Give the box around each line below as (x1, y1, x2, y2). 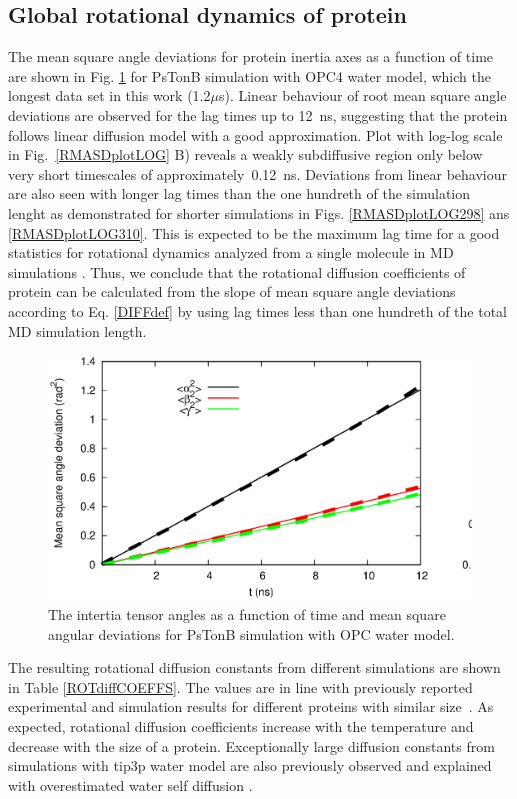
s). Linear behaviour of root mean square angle (218, 85, 507, 106)
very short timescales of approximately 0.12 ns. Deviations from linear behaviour (8, 163, 507, 184)
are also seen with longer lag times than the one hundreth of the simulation (8, 183, 471, 204)
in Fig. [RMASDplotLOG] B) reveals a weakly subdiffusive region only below (8, 144, 483, 165)
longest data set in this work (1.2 (8, 85, 211, 106)
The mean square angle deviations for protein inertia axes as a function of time (8, 46, 494, 67)
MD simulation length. (8, 320, 147, 341)
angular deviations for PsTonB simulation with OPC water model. (48, 623, 455, 644)
